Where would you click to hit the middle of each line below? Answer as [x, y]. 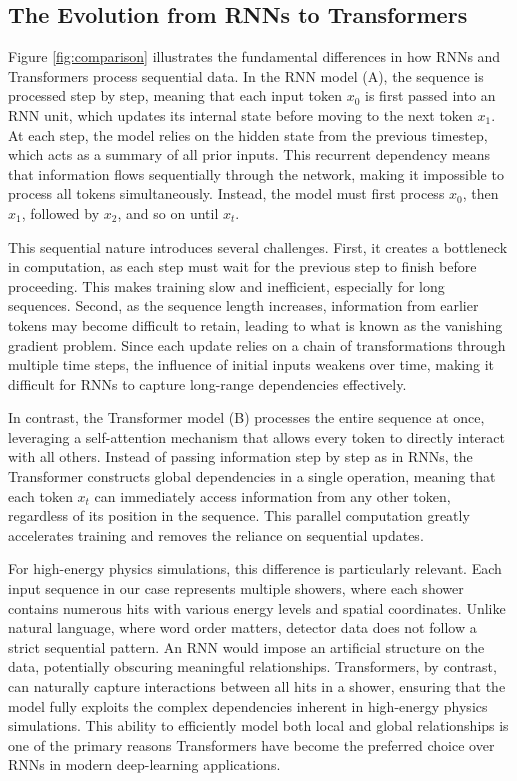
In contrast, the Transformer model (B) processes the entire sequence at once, [246, 417]
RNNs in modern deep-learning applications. [144, 764]
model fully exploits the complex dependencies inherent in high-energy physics [248, 705]
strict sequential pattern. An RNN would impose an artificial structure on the [246, 646]
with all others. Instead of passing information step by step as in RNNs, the [240, 456]
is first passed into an [430, 95]
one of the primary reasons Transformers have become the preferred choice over [251, 744]
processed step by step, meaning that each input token [175, 95]
